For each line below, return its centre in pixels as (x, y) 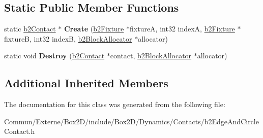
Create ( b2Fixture (94, 29)
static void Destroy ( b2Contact (54, 56)
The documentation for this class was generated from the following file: (115, 104)
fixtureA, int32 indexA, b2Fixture (182, 29)
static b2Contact (30, 29)
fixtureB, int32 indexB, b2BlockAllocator (68, 38)
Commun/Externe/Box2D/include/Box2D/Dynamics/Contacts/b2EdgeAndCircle (131, 121)
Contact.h (20, 131)
